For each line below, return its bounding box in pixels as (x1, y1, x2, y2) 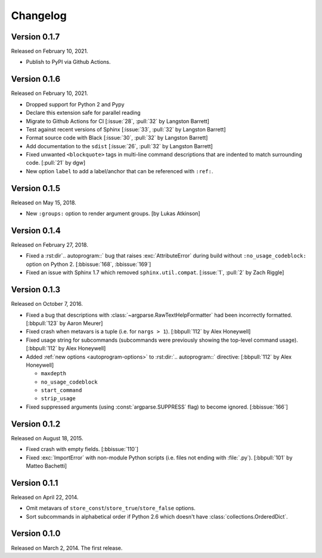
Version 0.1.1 (11, 478, 58, 488)
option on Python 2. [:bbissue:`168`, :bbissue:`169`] (26, 260, 151, 268)
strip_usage (41, 395, 76, 402)
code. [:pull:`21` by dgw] (26, 159, 86, 167)
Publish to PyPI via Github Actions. (26, 59, 111, 66)
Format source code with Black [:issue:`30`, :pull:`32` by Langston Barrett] (26, 134, 208, 142)
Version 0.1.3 (11, 284, 61, 295)
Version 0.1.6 (11, 74, 61, 84)
